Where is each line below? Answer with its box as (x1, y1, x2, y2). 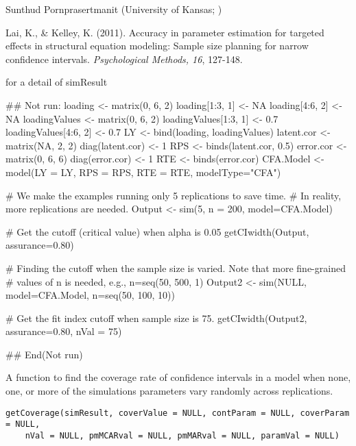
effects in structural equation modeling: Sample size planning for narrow (5, 38, 309, 53)
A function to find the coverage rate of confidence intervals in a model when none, (5, 370, 351, 384)
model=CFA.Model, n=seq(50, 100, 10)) (5, 288, 175, 302)
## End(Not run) (5, 347, 83, 361)
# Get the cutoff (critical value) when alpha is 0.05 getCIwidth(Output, (5, 224, 309, 238)
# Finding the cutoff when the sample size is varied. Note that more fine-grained (5, 260, 346, 275)
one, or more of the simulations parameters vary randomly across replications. (5, 384, 333, 398)
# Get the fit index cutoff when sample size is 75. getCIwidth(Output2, (5, 310, 307, 325)
